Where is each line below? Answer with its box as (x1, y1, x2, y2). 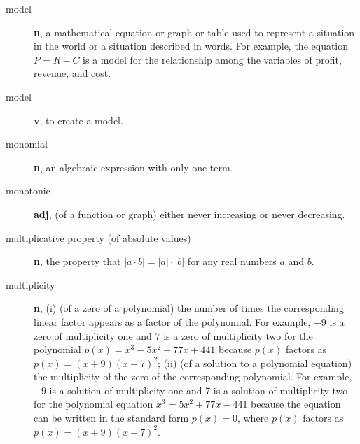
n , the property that (34, 254, 121, 268)
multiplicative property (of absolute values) (6, 230, 191, 245)
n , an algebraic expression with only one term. (34, 159, 233, 174)
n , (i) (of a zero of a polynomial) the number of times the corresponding (34, 301, 344, 315)
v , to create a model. (34, 113, 123, 127)
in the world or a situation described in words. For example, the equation (34, 38, 349, 53)
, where (237, 410, 269, 425)
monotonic (6, 183, 50, 198)
